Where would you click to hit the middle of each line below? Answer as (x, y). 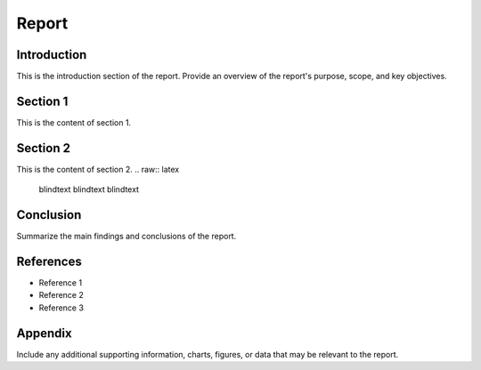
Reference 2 (61, 295)
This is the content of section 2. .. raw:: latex (98, 169)
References (49, 261)
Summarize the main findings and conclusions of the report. (126, 237)
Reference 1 (61, 283)
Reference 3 (61, 308)
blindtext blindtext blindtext (89, 189)
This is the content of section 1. (74, 122)
